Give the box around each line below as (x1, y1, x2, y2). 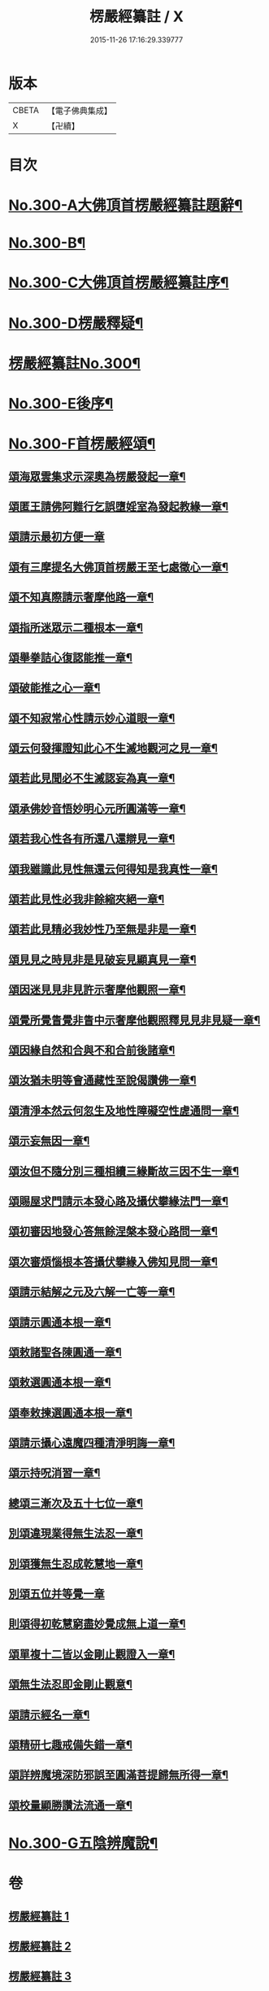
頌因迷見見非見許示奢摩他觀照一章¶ (8, 983, 186, 997)
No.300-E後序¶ (8, 395, 114, 413)
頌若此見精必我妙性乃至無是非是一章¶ (8, 923, 197, 937)
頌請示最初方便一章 (8, 530, 105, 544)
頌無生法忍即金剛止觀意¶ (8, 1678, 132, 1692)
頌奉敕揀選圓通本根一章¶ (8, 1405, 132, 1420)
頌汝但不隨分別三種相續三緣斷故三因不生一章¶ (8, 1164, 240, 1178)
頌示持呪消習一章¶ (8, 1466, 101, 1480)
